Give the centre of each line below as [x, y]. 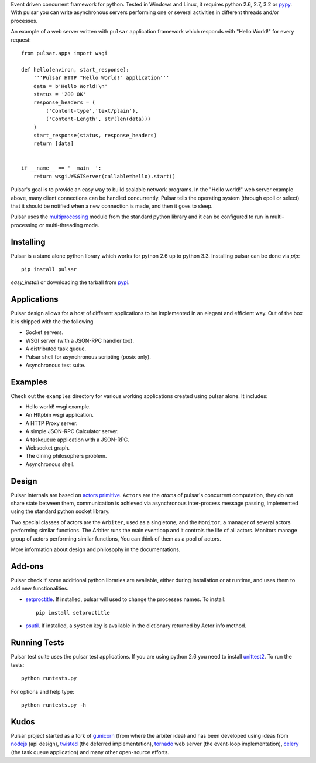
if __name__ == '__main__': [61, 168]
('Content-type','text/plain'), [92, 111]
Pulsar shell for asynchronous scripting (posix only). [88, 357]
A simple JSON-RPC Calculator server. [72, 431]
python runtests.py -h [54, 705]
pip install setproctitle [73, 613]
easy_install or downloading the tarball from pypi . [70, 282]
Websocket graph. [48, 448]
